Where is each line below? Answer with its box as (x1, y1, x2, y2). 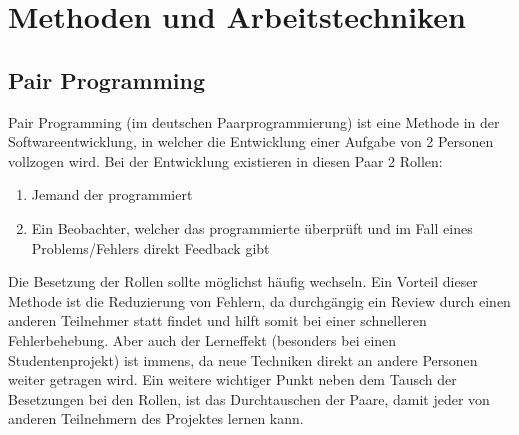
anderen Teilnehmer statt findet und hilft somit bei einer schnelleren (8, 310, 427, 331)
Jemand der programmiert (31, 184, 193, 205)
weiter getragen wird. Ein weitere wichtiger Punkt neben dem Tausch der (8, 369, 457, 390)
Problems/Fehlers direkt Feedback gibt (31, 237, 270, 258)
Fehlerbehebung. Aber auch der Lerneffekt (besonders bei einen (8, 329, 397, 350)
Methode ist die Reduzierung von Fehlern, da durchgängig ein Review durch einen (8, 290, 511, 311)
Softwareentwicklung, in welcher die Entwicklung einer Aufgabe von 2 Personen (8, 131, 494, 152)
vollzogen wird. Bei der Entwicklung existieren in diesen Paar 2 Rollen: (8, 150, 443, 171)
